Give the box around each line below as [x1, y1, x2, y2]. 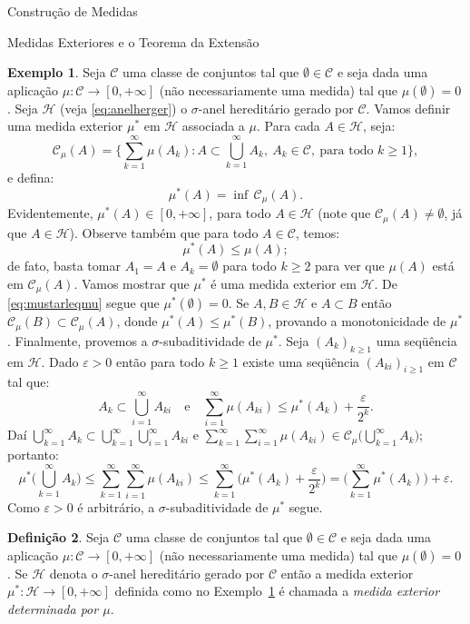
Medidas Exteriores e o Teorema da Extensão [7, 32, 259, 51]
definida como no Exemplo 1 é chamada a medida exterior [114, 581, 440, 600]
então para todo [116, 352, 205, 371]
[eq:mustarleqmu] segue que [7, 293, 160, 312]
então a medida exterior [280, 563, 414, 582]
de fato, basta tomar [7, 256, 121, 275]
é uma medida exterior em [211, 273, 357, 292]
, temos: [295, 223, 340, 242]
